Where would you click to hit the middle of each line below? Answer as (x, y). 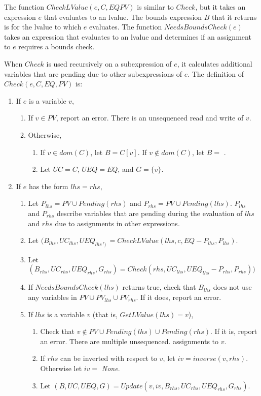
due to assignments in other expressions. (117, 223)
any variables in (52, 297)
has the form (48, 186)
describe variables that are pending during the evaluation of (150, 213)
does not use (232, 287)
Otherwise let (61, 368)
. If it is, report (234, 331)
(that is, (105, 314)
